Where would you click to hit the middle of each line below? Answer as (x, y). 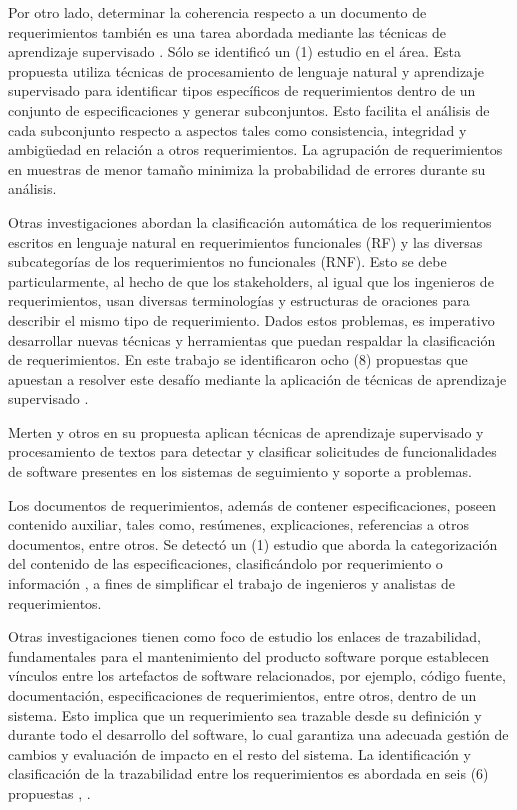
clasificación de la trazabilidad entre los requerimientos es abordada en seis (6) (248, 773)
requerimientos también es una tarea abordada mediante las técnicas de (227, 31)
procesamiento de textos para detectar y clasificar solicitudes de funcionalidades (252, 451)
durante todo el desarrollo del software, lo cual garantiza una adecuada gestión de (258, 734)
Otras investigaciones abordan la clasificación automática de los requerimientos (250, 221)
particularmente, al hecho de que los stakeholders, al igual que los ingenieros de (251, 280)
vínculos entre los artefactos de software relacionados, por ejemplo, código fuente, (257, 675)
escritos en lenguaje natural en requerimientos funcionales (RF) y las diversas (245, 241)
